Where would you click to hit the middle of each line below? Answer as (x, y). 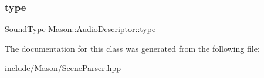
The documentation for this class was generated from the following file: (132, 48)
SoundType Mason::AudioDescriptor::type (80, 29)
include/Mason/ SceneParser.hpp (63, 68)
